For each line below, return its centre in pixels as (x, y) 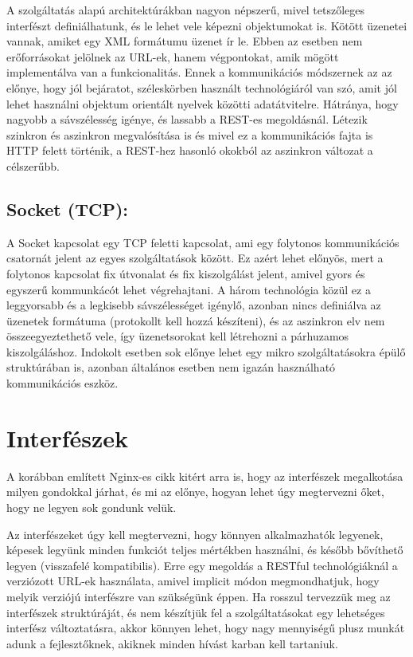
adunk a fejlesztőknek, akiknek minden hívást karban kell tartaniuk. (172, 643)
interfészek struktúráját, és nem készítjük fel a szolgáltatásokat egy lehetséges (196, 612)
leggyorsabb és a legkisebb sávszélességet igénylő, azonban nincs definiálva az (194, 305)
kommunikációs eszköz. (62, 383)
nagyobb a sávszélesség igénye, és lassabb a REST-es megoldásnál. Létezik (187, 119)
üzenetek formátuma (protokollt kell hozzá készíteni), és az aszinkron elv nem (196, 320)
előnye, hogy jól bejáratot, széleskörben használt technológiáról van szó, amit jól (202, 87)
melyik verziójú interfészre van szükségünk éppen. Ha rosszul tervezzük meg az (199, 596)
